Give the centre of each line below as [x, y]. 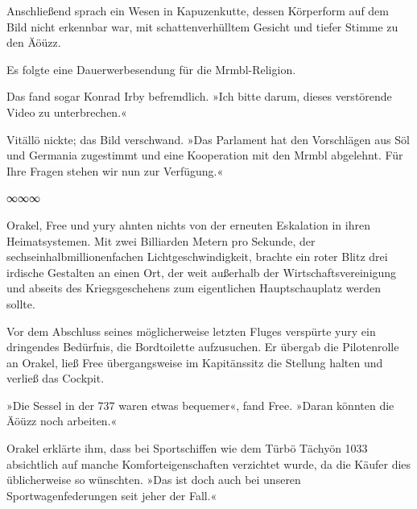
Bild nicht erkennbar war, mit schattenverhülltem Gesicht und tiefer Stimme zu [202, 26]
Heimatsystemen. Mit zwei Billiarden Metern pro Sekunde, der [161, 240]
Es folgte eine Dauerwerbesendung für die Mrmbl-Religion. [151, 69]
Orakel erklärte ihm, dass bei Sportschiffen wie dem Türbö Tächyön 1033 [187, 448]
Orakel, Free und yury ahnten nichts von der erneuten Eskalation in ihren [188, 224]
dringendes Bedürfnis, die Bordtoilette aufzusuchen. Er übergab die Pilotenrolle [203, 347]
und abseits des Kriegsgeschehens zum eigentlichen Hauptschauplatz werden [194, 288]
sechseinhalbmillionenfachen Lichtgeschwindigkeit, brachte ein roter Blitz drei [197, 257]
